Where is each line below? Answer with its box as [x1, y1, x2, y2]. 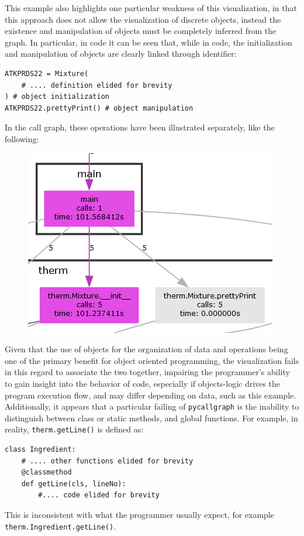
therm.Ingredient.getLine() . [5, 520, 116, 532]
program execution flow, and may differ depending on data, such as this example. [5, 389, 296, 401]
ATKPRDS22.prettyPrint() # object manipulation [5, 104, 194, 112]
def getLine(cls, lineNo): [21, 479, 126, 488]
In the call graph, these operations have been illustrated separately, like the [5, 121, 275, 133]
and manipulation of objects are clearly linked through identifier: [5, 47, 237, 60]
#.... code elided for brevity [38, 491, 160, 500]
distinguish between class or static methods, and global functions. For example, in [5, 411, 298, 424]
